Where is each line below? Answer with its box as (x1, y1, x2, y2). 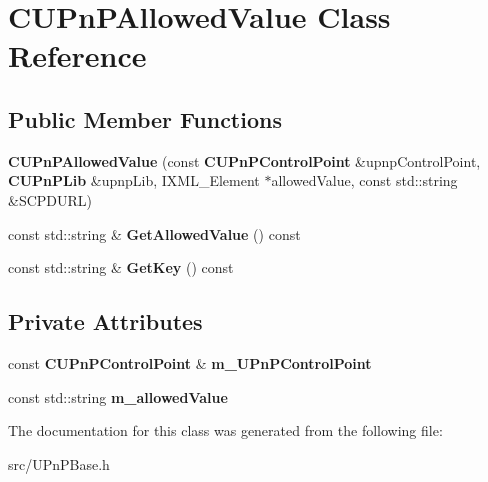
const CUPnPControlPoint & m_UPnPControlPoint (8, 352, 372, 373)
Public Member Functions (8, 103, 282, 134)
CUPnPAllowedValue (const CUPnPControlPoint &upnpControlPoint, (8, 150, 481, 171)
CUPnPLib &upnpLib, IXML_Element (8, 170, 260, 191)
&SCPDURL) (8, 189, 93, 210)
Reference (8, 35, 147, 76)
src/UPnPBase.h (8, 453, 110, 474)
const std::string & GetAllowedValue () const (8, 223, 301, 244)
